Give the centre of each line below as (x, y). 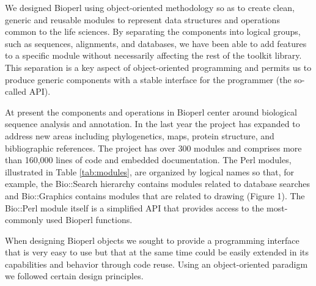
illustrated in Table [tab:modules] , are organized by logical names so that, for (149, 171)
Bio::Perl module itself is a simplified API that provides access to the (134, 207)
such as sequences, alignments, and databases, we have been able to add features (156, 43)
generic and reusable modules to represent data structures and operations (142, 19)
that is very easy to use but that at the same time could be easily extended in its (157, 252)
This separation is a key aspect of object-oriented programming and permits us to (158, 67)
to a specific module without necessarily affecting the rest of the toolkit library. (153, 55)
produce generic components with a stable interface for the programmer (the (148, 79)
